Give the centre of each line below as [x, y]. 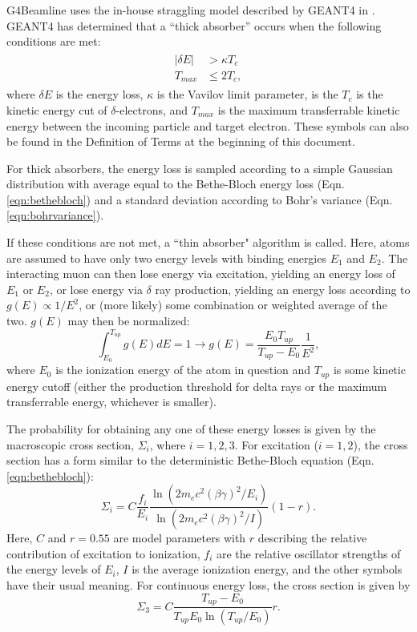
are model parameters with [180, 538]
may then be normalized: [129, 321]
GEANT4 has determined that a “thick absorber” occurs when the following [194, 25]
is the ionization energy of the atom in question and [183, 370]
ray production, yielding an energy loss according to [283, 289]
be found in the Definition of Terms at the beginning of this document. [181, 141]
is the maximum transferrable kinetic [309, 109]
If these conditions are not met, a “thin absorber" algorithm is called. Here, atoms [208, 242]
